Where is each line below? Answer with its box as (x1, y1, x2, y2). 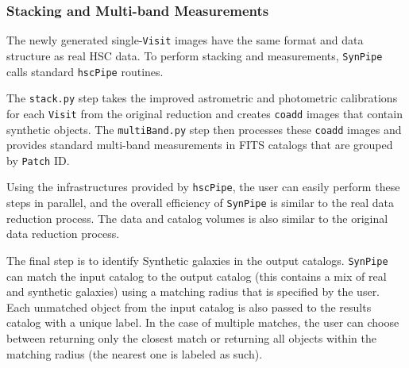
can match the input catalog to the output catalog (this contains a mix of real (6, 267, 387, 284)
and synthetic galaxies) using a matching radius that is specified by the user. (6, 283, 380, 300)
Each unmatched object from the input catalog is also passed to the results (6, 298, 372, 315)
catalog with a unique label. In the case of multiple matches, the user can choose (6, 314, 399, 331)
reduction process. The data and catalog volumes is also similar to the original (6, 209, 388, 226)
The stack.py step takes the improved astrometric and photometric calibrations (6, 90, 398, 106)
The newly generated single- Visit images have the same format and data (6, 32, 364, 48)
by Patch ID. (6, 151, 70, 168)
